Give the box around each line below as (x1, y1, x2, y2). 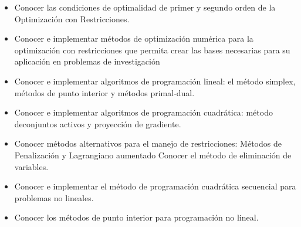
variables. (14, 160, 49, 172)
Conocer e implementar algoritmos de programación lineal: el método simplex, (14, 74, 296, 87)
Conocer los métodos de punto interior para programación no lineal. (14, 211, 259, 223)
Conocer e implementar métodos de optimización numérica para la (14, 32, 253, 45)
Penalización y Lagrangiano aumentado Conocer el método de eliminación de (14, 148, 292, 161)
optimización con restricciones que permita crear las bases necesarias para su (14, 43, 290, 56)
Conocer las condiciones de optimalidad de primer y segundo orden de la (14, 1, 276, 13)
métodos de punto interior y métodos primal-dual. (14, 86, 195, 99)
